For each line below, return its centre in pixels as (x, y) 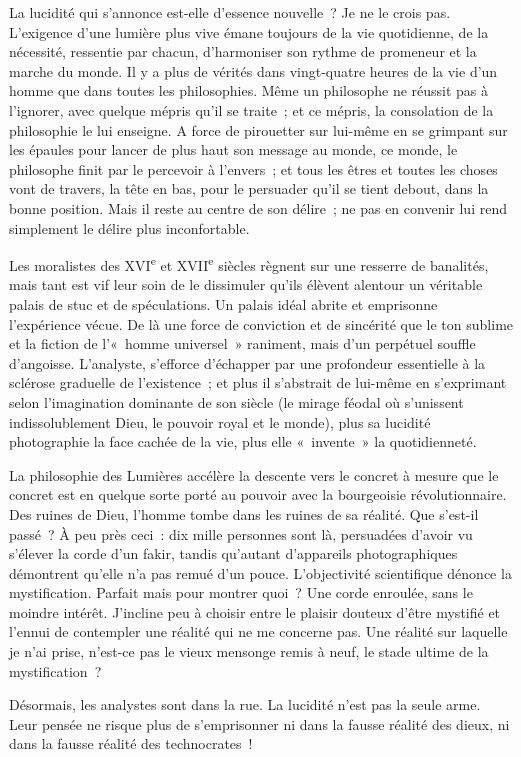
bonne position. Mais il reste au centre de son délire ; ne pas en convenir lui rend (258, 207)
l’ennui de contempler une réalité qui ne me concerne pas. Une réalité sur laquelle (258, 631)
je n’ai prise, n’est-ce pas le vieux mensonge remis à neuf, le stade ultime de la (249, 651)
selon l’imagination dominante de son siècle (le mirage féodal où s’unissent (236, 401)
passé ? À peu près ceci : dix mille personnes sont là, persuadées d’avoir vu (241, 533)
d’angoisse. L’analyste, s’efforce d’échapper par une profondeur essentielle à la (247, 362)
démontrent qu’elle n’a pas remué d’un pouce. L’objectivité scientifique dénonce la (260, 572)
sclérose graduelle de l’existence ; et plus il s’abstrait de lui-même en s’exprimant (258, 382)
